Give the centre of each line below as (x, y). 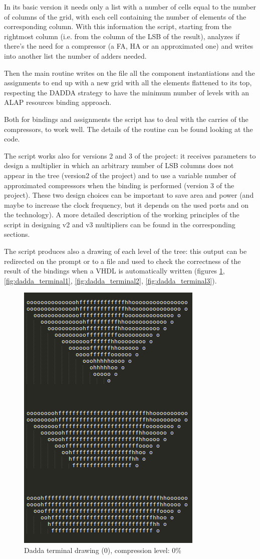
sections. (17, 234)
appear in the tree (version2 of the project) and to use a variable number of (120, 175)
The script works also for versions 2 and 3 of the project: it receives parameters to (130, 155)
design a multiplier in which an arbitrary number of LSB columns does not (119, 165)
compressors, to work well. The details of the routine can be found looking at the (128, 129)
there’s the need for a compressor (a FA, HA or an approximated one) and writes (129, 46)
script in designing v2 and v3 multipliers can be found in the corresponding (120, 224)
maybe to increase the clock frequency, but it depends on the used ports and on (126, 204)
